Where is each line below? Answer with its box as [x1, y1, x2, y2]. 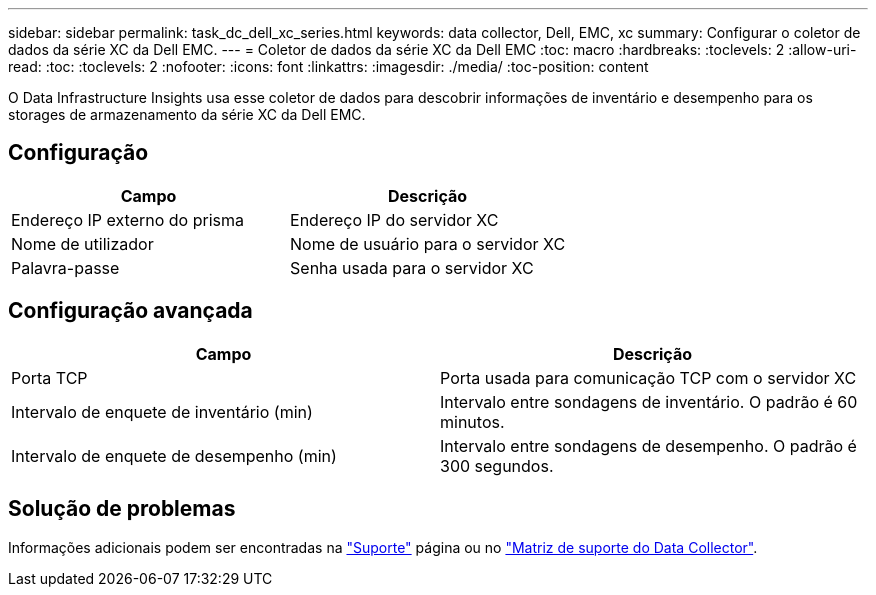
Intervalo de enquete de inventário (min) [11, 401, 313, 422]
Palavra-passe [11, 257, 120, 278]
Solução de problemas [8, 496, 236, 522]
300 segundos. [440, 455, 554, 476]
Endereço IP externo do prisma [11, 209, 244, 230]
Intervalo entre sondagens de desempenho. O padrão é [440, 435, 857, 456]
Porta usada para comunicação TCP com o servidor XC [440, 367, 857, 388]
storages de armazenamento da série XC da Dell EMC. [8, 106, 366, 123]
